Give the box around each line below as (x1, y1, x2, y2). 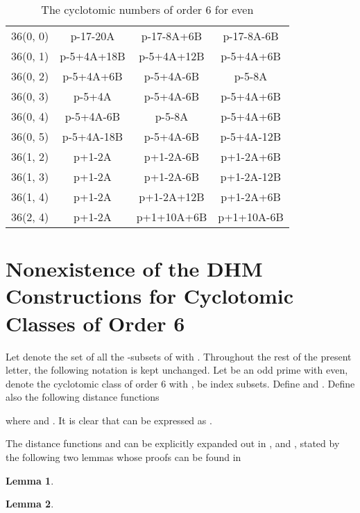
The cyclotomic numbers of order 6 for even (41, 1, 254, 17)
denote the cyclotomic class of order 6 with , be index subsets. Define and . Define (6, 376, 355, 390)
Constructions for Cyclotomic (6, 281, 294, 310)
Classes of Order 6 (6, 308, 185, 337)
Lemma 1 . (6, 473, 54, 487)
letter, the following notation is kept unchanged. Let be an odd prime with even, (6, 363, 348, 377)
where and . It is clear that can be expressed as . (6, 412, 212, 427)
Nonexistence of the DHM (6, 254, 263, 283)
